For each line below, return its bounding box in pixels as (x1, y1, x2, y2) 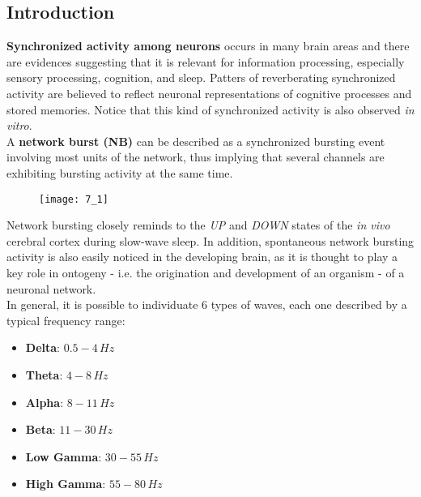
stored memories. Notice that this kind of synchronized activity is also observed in (6, 101, 415, 118)
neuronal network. (6, 280, 96, 297)
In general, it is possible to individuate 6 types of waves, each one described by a (6, 296, 407, 313)
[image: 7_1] (39, 193, 108, 205)
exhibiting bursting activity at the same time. (6, 164, 233, 181)
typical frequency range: (6, 311, 125, 328)
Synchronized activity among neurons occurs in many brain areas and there (6, 37, 410, 54)
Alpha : (25, 393, 64, 410)
